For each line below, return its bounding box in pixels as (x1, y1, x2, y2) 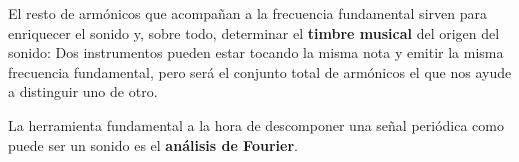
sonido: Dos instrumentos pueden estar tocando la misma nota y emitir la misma (8, 42, 504, 63)
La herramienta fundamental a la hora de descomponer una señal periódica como (8, 114, 504, 135)
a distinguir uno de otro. (8, 81, 158, 102)
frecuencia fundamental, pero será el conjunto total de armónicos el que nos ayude (8, 61, 512, 82)
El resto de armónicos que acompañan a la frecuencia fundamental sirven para (8, 3, 487, 23)
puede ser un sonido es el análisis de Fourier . (8, 134, 298, 155)
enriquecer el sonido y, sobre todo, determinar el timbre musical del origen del (8, 22, 500, 43)
